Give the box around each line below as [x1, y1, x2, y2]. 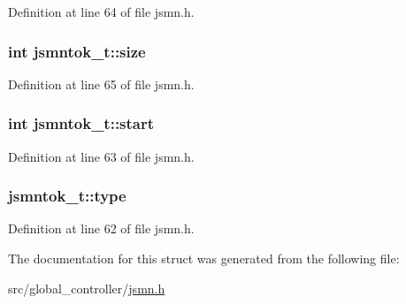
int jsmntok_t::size [8, 40, 146, 62]
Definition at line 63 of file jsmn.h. [8, 147, 195, 165]
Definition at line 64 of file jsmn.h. [8, 3, 195, 20]
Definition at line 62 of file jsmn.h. [8, 219, 195, 238]
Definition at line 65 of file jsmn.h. [8, 74, 195, 93]
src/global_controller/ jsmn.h [8, 278, 165, 297]
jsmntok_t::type [8, 185, 126, 207]
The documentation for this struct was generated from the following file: [8, 249, 400, 268]
